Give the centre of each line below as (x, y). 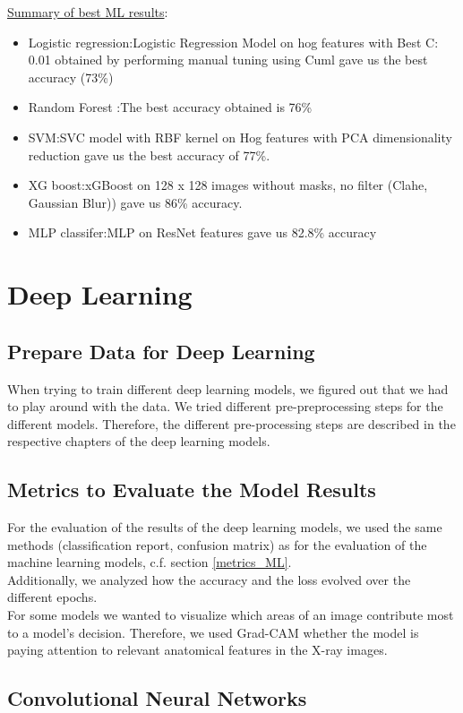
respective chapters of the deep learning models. (139, 441)
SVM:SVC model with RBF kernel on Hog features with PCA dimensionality (240, 137)
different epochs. (52, 597)
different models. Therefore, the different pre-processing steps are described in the (231, 423)
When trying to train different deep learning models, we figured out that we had (228, 388)
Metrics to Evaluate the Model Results (192, 490)
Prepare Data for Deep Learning (161, 351)
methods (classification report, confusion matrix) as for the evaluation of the (217, 544)
